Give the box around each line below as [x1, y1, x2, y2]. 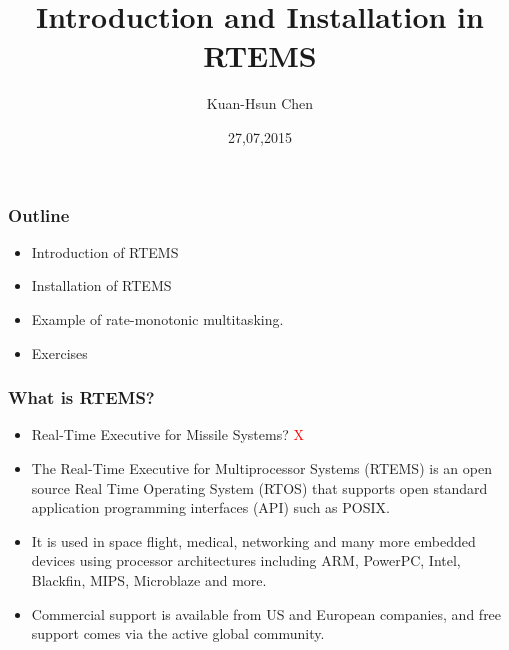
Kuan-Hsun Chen [206, 93, 314, 114]
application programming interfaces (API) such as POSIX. [31, 497, 390, 518]
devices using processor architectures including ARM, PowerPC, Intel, [31, 550, 461, 571]
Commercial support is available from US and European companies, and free [31, 603, 502, 624]
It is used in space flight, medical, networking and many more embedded [31, 530, 476, 551]
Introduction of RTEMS [31, 241, 179, 262]
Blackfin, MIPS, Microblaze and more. [31, 569, 267, 590]
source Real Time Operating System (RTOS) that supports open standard [31, 477, 488, 498]
